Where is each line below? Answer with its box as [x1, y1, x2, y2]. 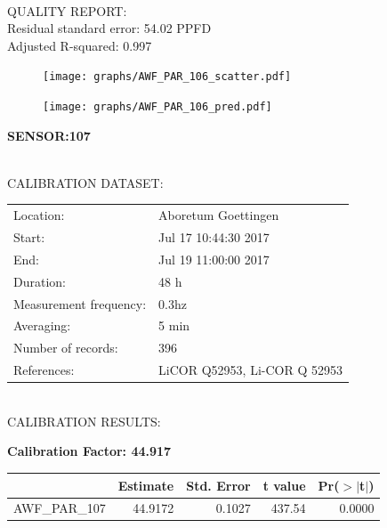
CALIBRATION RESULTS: [7, 411, 161, 430]
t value [262, 475, 306, 494]
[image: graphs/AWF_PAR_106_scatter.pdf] [43, 70, 292, 84]
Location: [13, 206, 65, 224]
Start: [13, 228, 45, 247]
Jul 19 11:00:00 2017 [158, 249, 270, 268]
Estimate [117, 475, 174, 494]
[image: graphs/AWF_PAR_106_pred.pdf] [43, 101, 272, 114]
